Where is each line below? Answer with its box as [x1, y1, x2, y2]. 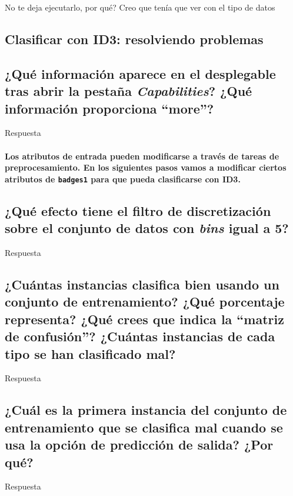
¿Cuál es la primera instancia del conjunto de [5, 401, 287, 419]
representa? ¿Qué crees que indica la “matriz [5, 309, 284, 328]
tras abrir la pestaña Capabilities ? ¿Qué [5, 82, 252, 100]
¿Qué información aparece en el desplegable [5, 64, 276, 82]
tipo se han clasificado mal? [5, 344, 176, 362]
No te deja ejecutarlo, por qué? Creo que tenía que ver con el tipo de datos [5, 1, 275, 13]
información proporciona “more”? [5, 99, 214, 117]
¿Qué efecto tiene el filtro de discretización [5, 201, 271, 219]
